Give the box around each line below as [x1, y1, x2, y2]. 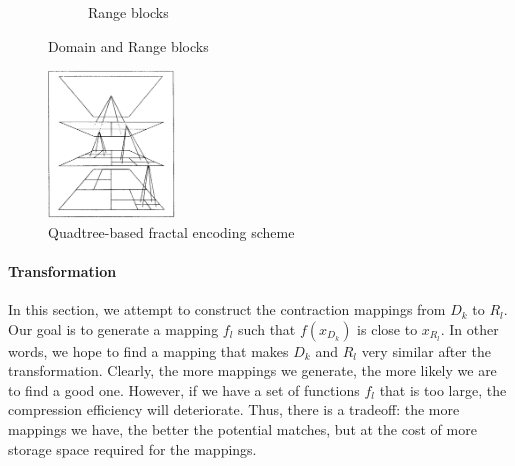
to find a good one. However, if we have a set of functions [8, 379, 360, 400]
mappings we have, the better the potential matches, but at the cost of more [8, 419, 477, 440]
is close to [357, 318, 418, 339]
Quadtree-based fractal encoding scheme [48, 221, 295, 242]
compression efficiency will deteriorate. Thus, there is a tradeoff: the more [8, 399, 460, 420]
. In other [440, 318, 499, 339]
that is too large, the [379, 379, 507, 400]
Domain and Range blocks [48, 35, 209, 56]
